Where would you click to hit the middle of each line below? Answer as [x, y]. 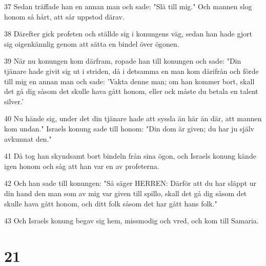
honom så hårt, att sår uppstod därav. [64, 16]
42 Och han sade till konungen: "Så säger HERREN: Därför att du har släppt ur [130, 183]
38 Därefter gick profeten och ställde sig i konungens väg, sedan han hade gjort [128, 34]
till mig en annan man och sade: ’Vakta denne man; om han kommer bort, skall [129, 81]
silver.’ [14, 101]
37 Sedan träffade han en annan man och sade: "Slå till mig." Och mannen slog [128, 6]
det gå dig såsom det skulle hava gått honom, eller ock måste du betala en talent [131, 91]
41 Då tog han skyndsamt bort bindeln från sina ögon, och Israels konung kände [130, 156]
